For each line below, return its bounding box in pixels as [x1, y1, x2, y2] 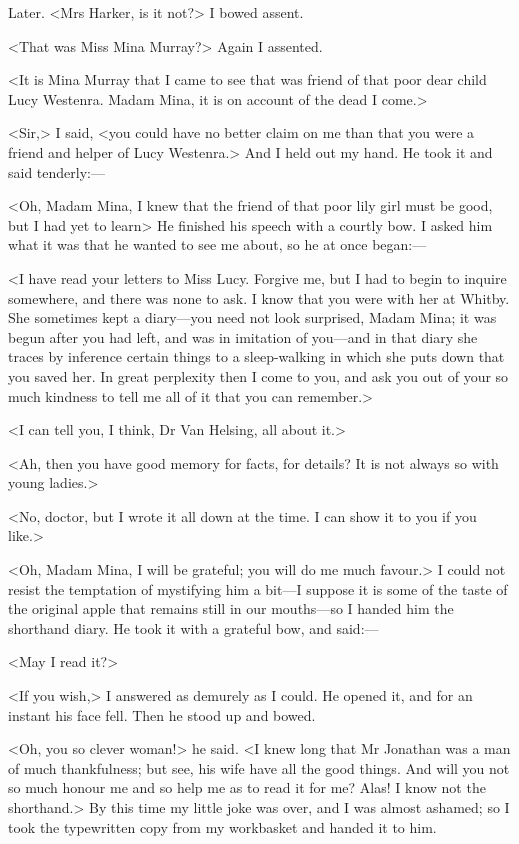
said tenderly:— [8, 161, 105, 182]
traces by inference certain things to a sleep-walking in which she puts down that [8, 346, 505, 367]
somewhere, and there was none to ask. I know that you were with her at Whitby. [8, 287, 510, 308]
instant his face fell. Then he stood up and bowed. [8, 704, 316, 725]
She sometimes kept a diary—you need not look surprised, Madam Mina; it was [8, 307, 497, 328]
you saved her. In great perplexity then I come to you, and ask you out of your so [8, 365, 509, 386]
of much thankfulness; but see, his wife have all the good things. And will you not [8, 757, 510, 778]
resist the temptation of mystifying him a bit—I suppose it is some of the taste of [8, 578, 508, 599]
